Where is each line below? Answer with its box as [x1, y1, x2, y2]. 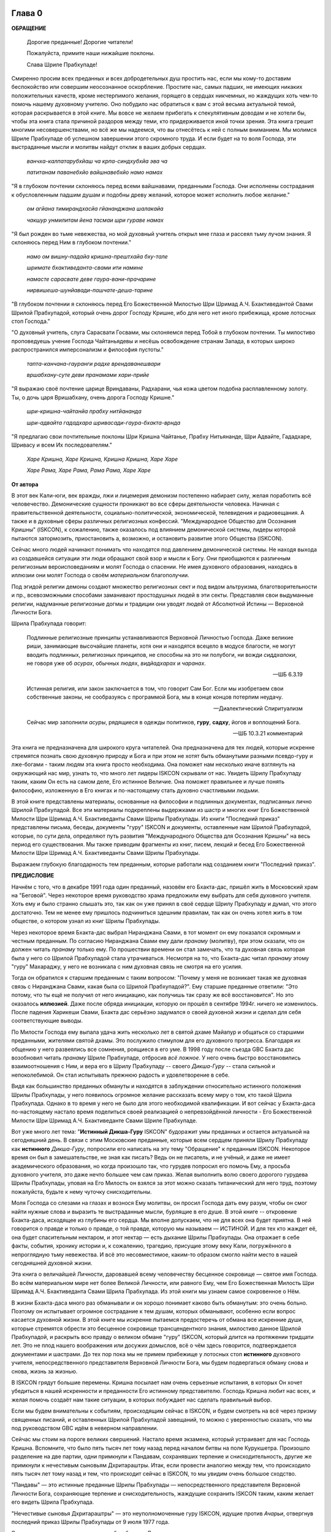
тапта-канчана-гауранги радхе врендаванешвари [26, 360, 161, 367]
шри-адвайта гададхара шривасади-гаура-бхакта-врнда [26, 419, 181, 426]
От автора [11, 480, 39, 488]
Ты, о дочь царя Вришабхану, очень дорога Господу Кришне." [11, 393, 175, 401]
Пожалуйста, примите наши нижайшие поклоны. [26, 50, 155, 57]
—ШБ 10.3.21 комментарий [233, 730, 303, 737]
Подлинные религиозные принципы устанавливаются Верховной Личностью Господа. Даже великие [26, 634, 294, 641]
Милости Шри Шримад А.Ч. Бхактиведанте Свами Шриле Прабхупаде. [11, 1117, 197, 1124]
